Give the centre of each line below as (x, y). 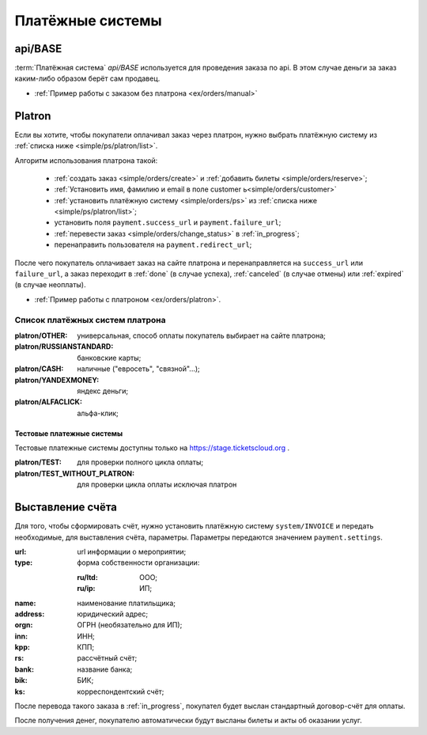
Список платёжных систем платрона (90, 320)
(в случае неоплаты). (50, 285)
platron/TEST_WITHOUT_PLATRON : (74, 473)
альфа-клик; (98, 413)
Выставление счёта (66, 508)
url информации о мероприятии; (132, 551)
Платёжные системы (88, 21)
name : (25, 603)
